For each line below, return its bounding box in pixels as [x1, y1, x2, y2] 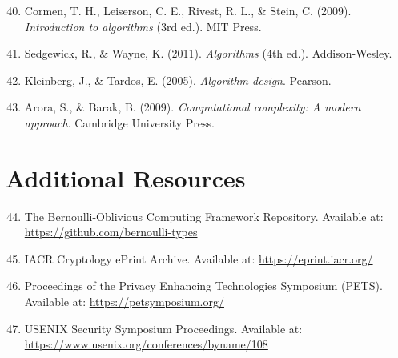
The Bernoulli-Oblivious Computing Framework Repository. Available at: [24, 207, 384, 224]
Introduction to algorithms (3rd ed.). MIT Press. [24, 18, 262, 34]
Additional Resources [6, 161, 246, 194]
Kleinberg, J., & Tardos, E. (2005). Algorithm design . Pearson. [24, 71, 332, 88]
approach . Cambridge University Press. [24, 114, 215, 131]
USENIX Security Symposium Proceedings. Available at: [24, 320, 303, 336]
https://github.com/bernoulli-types [24, 223, 198, 240]
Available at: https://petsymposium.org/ [24, 293, 224, 310]
